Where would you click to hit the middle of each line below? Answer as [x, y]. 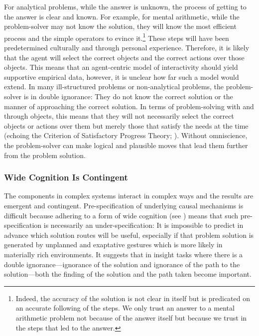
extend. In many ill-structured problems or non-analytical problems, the [114, 86]
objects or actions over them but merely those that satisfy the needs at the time [126, 125]
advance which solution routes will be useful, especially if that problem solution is [129, 235]
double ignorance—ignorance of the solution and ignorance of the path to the [122, 264]
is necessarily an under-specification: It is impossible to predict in [143, 225]
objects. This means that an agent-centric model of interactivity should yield [121, 67]
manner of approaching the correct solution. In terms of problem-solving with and [129, 106]
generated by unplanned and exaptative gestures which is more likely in [113, 245]
